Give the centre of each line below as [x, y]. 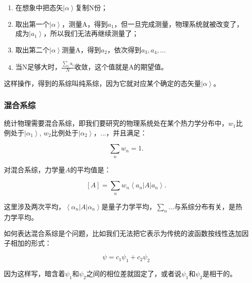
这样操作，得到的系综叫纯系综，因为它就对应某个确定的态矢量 [102, 83]
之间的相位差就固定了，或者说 [134, 274]
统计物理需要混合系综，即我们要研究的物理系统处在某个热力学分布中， [116, 123]
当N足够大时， [38, 67]
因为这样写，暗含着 [34, 274]
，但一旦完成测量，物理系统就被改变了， [178, 24]
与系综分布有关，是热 [208, 206]
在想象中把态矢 [39, 7]
